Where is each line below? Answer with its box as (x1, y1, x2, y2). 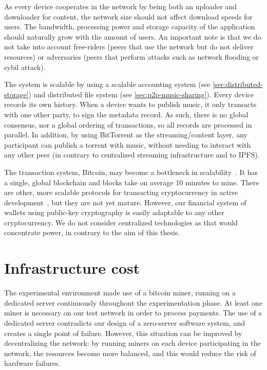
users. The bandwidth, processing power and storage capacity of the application (4, 21, 255, 32)
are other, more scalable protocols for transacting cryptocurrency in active (4, 187, 238, 198)
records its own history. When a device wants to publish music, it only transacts (4, 99, 257, 110)
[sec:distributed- (213, 79, 263, 90)
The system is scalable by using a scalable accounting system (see (4, 79, 211, 90)
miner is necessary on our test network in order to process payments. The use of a (4, 307, 262, 318)
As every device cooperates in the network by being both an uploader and (4, 1, 237, 11)
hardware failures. (4, 358, 61, 368)
